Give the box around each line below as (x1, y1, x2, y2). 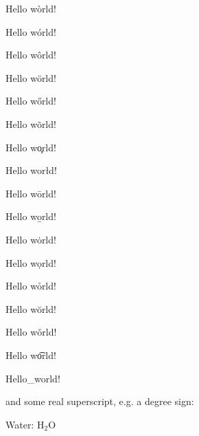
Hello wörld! (5, 70, 56, 85)
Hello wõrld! (5, 116, 56, 131)
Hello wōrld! (5, 186, 56, 200)
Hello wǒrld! (5, 325, 57, 339)
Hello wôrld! (5, 47, 56, 62)
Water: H (5, 417, 45, 431)
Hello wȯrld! (5, 232, 56, 246)
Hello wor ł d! (5, 163, 57, 177)
